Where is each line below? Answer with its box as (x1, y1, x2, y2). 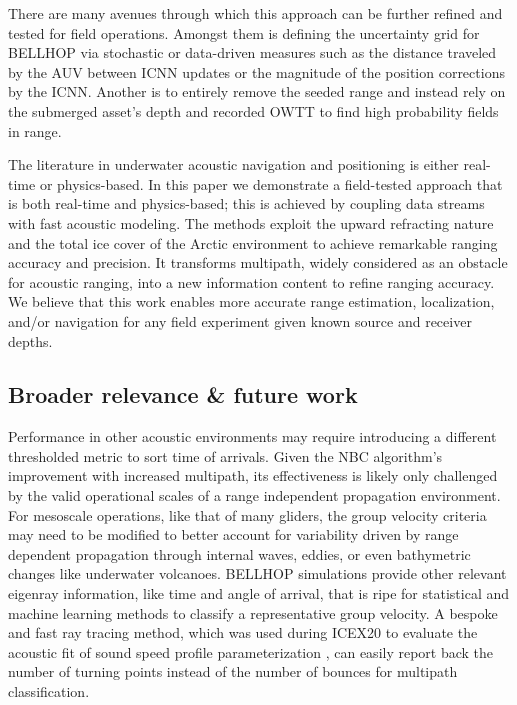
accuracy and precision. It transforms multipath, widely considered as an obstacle (8, 252, 508, 273)
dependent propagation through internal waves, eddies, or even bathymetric (8, 543, 471, 564)
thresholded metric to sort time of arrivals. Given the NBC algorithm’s (8, 445, 443, 466)
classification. (8, 681, 90, 702)
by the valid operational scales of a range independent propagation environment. (8, 485, 501, 506)
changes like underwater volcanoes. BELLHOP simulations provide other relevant (8, 563, 507, 584)
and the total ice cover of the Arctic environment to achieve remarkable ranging (8, 232, 498, 253)
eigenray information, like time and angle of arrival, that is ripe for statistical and (8, 583, 510, 604)
